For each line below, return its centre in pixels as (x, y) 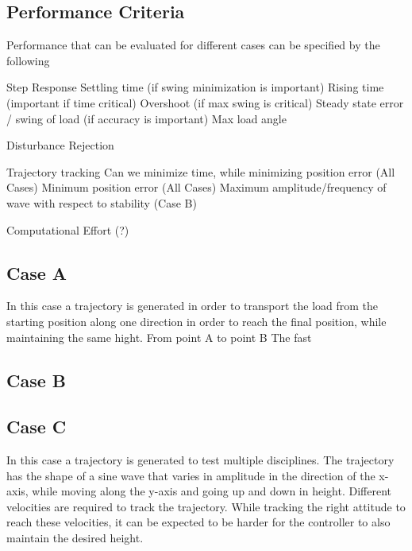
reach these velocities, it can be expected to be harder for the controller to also (198, 522)
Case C (37, 427)
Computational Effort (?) (68, 229)
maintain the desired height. (75, 538)
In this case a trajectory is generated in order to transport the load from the (193, 306)
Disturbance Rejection (60, 145)
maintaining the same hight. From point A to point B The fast (159, 337)
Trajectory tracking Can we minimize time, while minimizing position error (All (201, 171)
